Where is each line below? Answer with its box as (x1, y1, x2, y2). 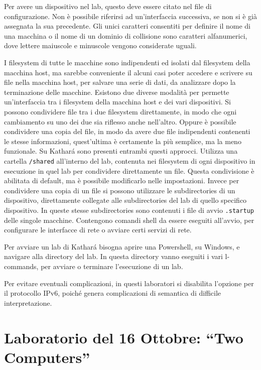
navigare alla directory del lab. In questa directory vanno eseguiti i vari (4, 251, 223, 262)
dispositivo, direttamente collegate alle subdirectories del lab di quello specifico (4, 195, 247, 205)
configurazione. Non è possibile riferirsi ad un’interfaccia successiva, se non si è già (4, 11, 257, 21)
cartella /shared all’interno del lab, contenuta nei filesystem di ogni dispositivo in (4, 155, 255, 166)
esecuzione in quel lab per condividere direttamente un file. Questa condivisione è (4, 165, 254, 176)
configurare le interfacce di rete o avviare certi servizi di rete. (4, 224, 192, 235)
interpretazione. (4, 297, 52, 308)
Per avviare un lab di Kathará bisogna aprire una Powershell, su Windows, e (4, 241, 240, 252)
